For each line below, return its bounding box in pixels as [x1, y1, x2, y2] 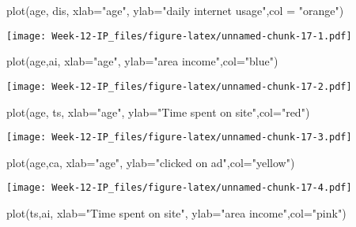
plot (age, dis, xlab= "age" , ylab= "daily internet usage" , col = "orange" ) [6, 2, 344, 18]
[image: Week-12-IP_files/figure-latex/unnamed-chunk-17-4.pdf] [6, 182, 352, 194]
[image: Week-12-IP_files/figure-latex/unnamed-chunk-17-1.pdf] [6, 30, 352, 42]
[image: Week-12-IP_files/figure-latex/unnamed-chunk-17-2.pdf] [6, 80, 352, 92]
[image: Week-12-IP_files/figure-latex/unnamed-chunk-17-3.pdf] [6, 132, 352, 143]
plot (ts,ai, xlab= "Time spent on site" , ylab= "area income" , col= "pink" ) [6, 205, 347, 221]
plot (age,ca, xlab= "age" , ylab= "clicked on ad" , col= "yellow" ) [6, 154, 295, 170]
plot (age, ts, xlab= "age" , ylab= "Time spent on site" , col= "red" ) [6, 103, 310, 120]
